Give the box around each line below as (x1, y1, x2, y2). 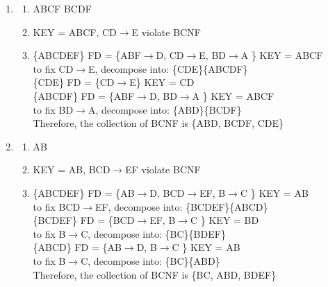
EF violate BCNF (125, 162, 201, 177)
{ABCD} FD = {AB (33, 240, 122, 254)
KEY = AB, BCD (33, 162, 110, 177)
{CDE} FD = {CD (33, 75, 115, 89)
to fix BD (33, 102, 74, 116)
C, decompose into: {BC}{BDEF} (81, 226, 226, 241)
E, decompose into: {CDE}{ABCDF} (88, 61, 248, 76)
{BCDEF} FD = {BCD (33, 213, 135, 227)
